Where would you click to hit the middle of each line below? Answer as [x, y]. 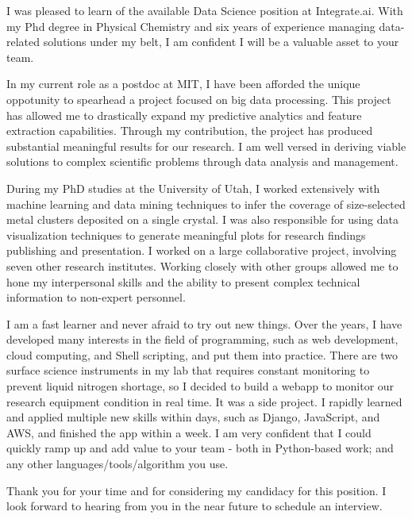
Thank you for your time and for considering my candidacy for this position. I [196, 490]
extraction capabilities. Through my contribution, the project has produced [190, 131]
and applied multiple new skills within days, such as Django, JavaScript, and [193, 417]
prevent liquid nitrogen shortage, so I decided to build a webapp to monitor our [200, 386]
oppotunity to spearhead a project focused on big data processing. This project [199, 99]
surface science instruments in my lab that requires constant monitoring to [188, 370]
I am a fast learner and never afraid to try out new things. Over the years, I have [204, 323]
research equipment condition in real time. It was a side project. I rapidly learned [204, 401]
